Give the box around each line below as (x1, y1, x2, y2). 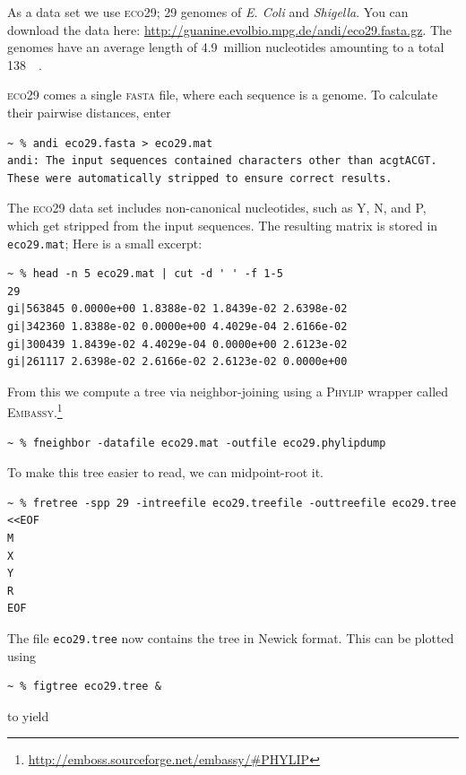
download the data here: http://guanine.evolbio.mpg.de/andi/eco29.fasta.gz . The (7, 20, 453, 39)
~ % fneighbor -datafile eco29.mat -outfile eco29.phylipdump (7, 436, 386, 449)
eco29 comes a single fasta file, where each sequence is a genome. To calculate (7, 85, 438, 104)
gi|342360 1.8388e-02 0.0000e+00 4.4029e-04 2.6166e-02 (7, 319, 348, 333)
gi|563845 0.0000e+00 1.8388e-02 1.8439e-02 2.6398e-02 (7, 302, 348, 316)
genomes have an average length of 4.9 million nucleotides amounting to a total (7, 38, 444, 57)
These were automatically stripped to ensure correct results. (7, 171, 393, 185)
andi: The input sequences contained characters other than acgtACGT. (7, 154, 437, 168)
